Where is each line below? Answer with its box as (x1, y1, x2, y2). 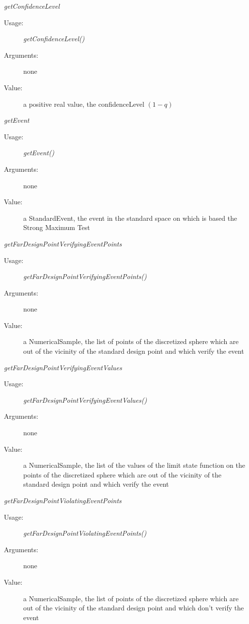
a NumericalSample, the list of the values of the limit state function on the (23, 460, 245, 470)
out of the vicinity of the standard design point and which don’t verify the (23, 603, 244, 613)
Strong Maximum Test (23, 222, 90, 232)
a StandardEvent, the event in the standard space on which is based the (23, 213, 237, 223)
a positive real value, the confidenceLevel (23, 99, 144, 109)
